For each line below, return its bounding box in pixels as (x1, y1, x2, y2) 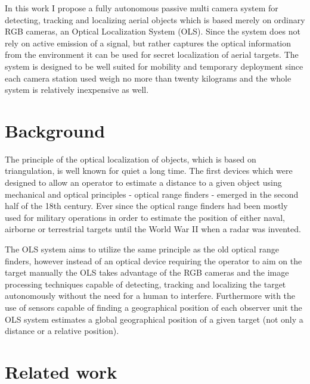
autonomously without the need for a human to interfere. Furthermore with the (5, 289, 296, 302)
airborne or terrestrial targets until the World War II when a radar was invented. (5, 223, 301, 235)
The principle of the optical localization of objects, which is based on (5, 152, 256, 165)
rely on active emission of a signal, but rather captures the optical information (5, 36, 292, 49)
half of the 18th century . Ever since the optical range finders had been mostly (5, 199, 288, 212)
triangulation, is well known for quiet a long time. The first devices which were (5, 164, 293, 177)
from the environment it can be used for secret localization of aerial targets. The (5, 48, 299, 61)
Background (5, 118, 106, 142)
